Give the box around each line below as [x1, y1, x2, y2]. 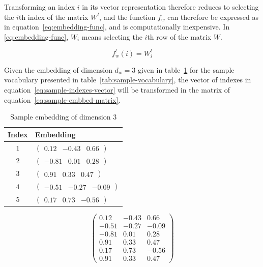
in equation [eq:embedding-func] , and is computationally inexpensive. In [4, 21, 230, 32]
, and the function [99, 11, 156, 22]
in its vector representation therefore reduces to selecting [82, 2, 259, 12]
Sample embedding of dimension [10, 111, 111, 122]
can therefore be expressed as [167, 11, 258, 22]
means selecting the [81, 31, 142, 42]
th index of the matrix [18, 11, 89, 22]
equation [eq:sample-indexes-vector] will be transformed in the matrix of [4, 84, 230, 95]
